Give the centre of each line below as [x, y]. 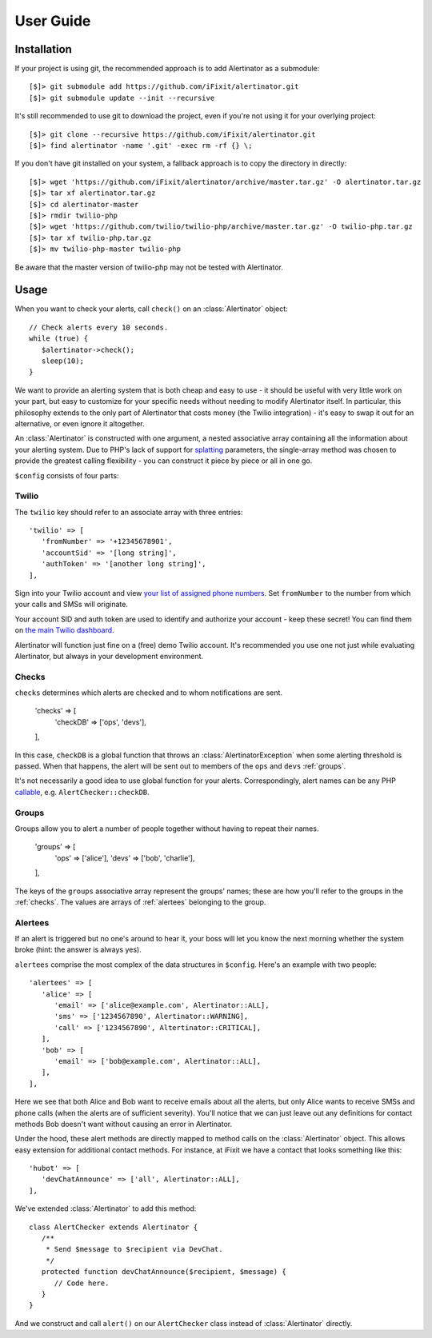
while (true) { [59, 339]
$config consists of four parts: [67, 475]
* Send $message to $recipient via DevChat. [134, 1249]
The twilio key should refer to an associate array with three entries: [129, 512]
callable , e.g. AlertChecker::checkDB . [82, 792]
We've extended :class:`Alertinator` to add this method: [106, 1208]
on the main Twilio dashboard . [65, 630]
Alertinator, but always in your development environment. [109, 656]
